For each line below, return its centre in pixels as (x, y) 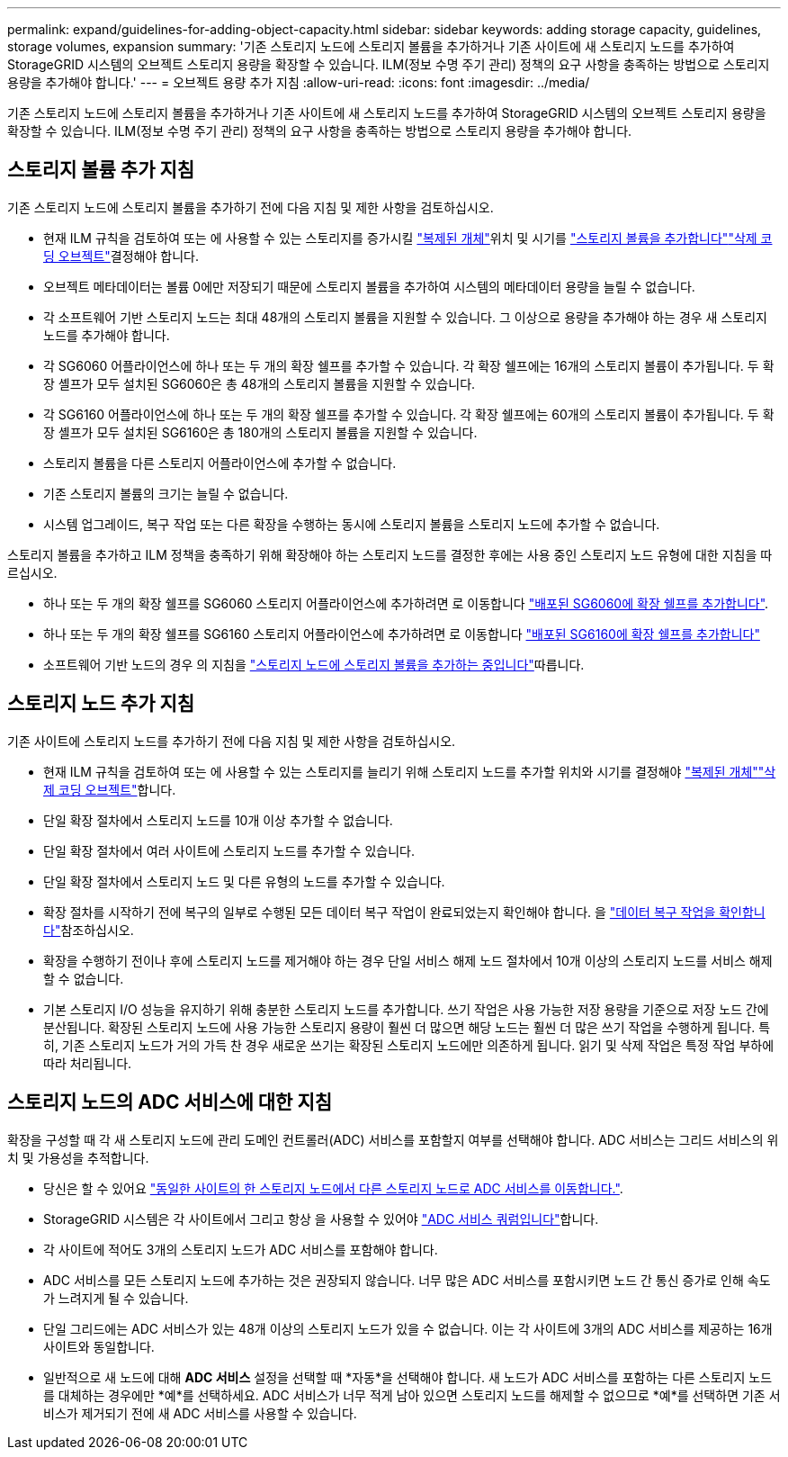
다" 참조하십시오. (89, 930)
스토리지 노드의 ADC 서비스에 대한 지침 (170, 1102)
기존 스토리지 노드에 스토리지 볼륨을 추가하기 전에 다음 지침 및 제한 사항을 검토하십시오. (251, 207)
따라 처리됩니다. (88, 1063)
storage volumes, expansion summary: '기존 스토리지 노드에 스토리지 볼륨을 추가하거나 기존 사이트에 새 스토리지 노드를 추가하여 (371, 46)
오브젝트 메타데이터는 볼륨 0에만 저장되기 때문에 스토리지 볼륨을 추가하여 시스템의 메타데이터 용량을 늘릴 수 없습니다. (369, 286)
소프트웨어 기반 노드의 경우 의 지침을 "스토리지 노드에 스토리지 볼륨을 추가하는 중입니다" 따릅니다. (314, 664)
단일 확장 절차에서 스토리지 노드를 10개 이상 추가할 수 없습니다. (218, 820)
